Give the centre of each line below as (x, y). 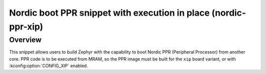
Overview (25, 40)
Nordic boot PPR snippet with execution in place (109, 13)
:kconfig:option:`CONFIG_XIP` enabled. (49, 66)
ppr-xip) (26, 26)
